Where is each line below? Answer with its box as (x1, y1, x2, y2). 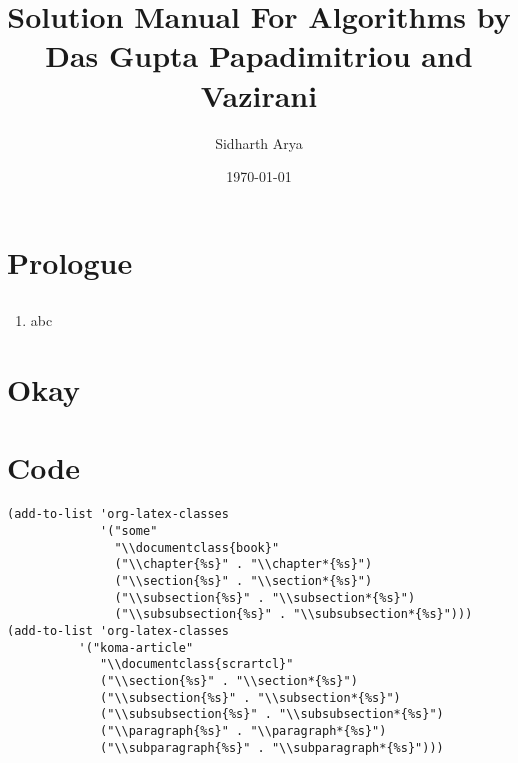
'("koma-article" (78, 640, 194, 655)
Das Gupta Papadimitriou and (45, 35, 473, 76)
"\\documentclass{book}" (114, 540, 280, 555)
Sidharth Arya (215, 132, 303, 153)
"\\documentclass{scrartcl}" (100, 657, 294, 672)
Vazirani (200, 74, 318, 115)
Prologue (7, 241, 133, 282)
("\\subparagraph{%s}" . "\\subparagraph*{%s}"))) (100, 740, 444, 755)
